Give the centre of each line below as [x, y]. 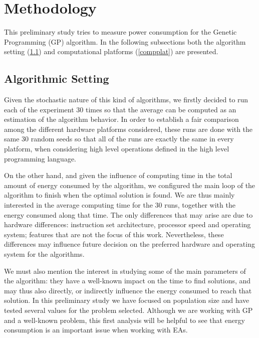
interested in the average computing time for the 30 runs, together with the [120, 205]
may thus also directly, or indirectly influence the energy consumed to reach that [128, 290]
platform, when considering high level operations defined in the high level [117, 149]
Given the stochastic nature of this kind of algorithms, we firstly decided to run [126, 100]
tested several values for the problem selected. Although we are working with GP [128, 310]
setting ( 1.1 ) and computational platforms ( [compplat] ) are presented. [111, 51]
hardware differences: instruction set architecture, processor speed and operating [127, 224]
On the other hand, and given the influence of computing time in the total [118, 175]
